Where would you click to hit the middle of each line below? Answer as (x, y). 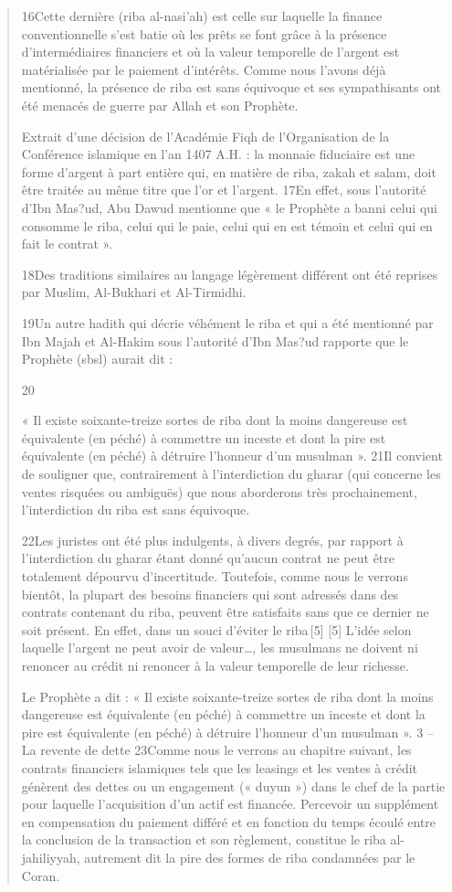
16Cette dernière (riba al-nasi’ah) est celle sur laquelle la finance (202, 16)
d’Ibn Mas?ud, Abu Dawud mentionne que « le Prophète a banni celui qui (229, 207)
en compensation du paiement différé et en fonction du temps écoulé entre (229, 821)
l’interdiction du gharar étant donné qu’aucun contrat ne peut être (208, 558)
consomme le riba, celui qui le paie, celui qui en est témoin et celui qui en (227, 225)
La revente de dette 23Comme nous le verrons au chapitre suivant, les (216, 750)
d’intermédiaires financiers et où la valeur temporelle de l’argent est (210, 52)
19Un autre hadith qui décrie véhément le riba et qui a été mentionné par (227, 322)
